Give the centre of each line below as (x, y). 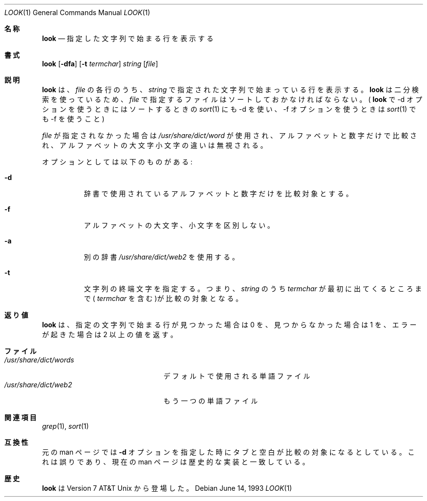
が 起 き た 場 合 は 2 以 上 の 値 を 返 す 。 (110, 334)
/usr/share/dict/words (39, 360)
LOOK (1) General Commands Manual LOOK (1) (77, 12)
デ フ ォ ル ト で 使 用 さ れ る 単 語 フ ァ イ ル (237, 376)
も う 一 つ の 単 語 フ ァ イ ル (211, 401)
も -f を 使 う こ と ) (73, 119)
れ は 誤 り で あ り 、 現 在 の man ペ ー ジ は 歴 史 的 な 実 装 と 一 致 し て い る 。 (176, 462)
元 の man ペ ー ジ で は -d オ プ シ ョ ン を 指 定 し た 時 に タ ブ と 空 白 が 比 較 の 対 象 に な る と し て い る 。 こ (228, 452)
